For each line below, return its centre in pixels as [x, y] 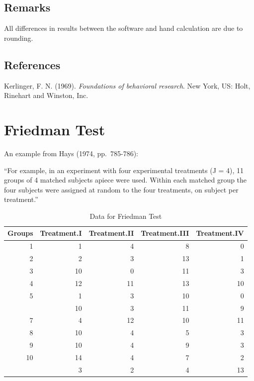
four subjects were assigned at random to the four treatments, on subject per [121, 189]
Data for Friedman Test [126, 216]
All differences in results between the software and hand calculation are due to [124, 28]
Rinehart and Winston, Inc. [46, 95]
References [32, 64]
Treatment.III [165, 233]
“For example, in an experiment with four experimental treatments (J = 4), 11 [124, 170]
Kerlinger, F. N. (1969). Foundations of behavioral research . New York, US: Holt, [127, 85]
